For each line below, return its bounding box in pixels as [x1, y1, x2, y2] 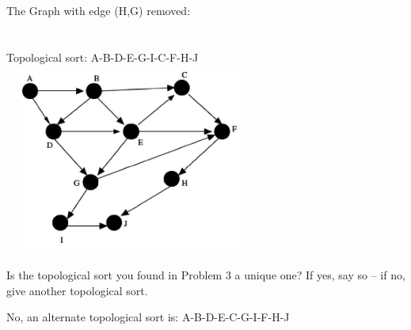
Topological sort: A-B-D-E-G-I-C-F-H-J [6, 48, 199, 65]
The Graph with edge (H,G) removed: [6, 2, 191, 18]
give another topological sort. [6, 282, 148, 298]
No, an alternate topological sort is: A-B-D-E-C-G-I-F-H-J [6, 309, 290, 325]
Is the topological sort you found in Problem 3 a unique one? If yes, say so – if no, [6, 266, 405, 283]
